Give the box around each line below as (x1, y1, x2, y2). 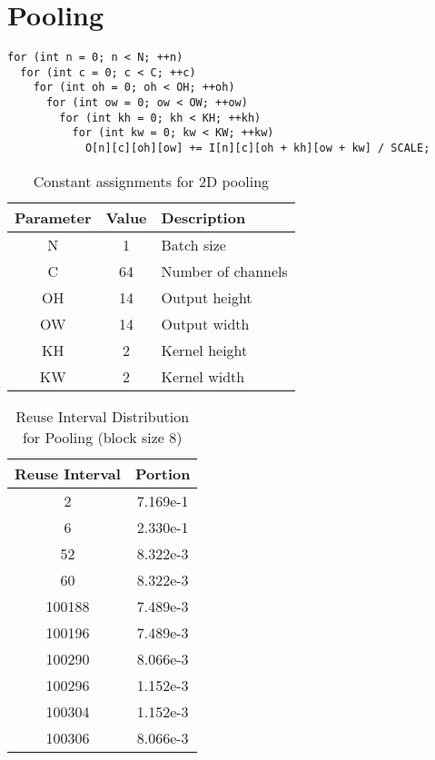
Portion (134, 462, 191, 484)
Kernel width (161, 365, 245, 387)
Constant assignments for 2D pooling (33, 170, 270, 192)
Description (161, 206, 246, 228)
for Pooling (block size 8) (22, 426, 183, 448)
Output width (161, 312, 250, 334)
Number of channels (161, 260, 288, 281)
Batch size (161, 233, 226, 255)
